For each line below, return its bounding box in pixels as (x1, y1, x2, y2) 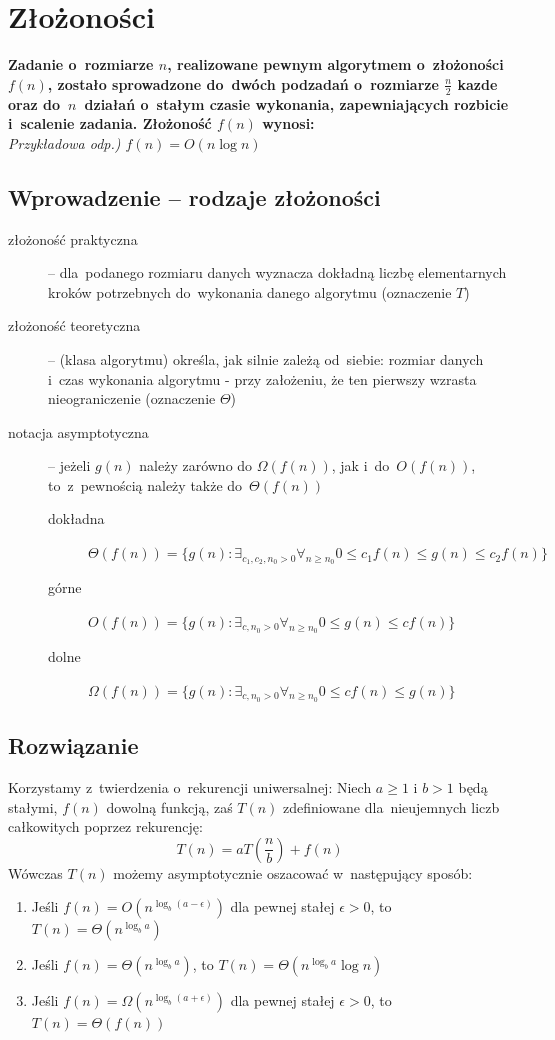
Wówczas (8, 862, 63, 883)
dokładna (48, 508, 105, 529)
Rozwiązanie (8, 730, 139, 761)
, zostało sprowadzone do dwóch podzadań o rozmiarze (47, 73, 439, 94)
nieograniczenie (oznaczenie (48, 388, 216, 409)
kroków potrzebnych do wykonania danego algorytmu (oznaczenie (48, 281, 452, 302)
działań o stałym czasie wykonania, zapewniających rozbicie (84, 93, 509, 114)
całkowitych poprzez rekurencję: (8, 816, 203, 837)
